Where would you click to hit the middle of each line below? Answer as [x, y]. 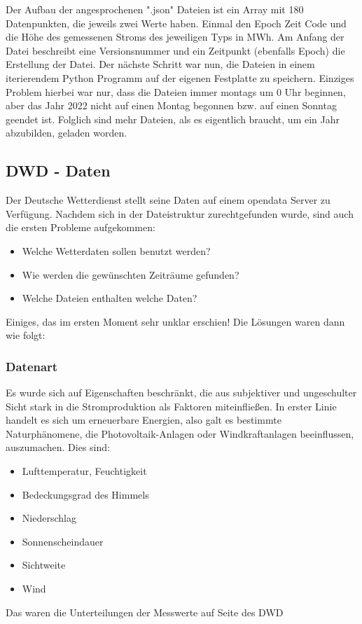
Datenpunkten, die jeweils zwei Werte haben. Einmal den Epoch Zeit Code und [176, 23]
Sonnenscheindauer [63, 541]
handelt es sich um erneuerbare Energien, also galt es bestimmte [144, 420]
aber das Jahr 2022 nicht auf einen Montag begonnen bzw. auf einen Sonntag [171, 105]
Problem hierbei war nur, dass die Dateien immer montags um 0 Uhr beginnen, [176, 91]
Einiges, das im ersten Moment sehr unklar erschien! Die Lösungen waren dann [175, 321]
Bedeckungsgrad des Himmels [85, 494]
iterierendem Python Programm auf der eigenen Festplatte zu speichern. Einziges [180, 77]
